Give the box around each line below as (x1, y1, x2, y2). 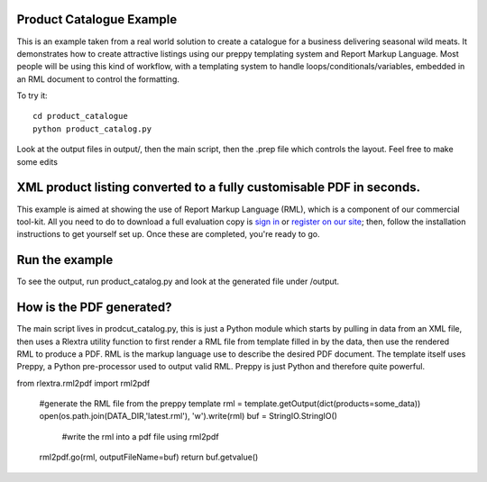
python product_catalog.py (32, 123, 152, 134)
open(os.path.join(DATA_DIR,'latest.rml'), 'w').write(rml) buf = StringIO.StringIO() (39, 411, 338, 422)
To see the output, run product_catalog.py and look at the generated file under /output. (16, 276, 340, 287)
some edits (16, 156, 59, 167)
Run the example (16, 252, 114, 268)
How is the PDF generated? (16, 300, 172, 315)
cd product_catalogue (32, 111, 128, 122)
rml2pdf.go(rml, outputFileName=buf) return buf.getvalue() (39, 451, 259, 463)
